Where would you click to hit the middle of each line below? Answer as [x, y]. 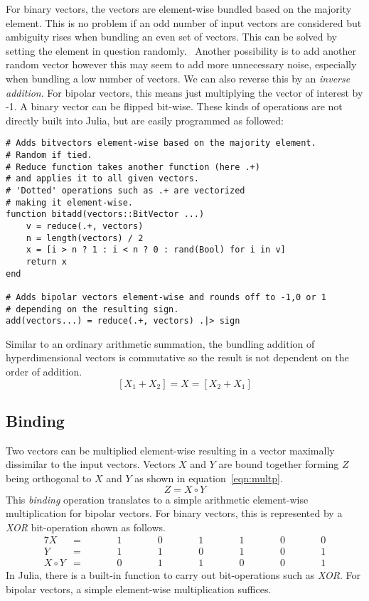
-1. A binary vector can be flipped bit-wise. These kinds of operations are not [174, 106]
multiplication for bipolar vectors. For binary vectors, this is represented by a [174, 513]
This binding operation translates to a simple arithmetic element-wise [157, 499]
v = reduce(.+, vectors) [85, 226]
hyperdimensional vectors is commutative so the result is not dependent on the [177, 357]
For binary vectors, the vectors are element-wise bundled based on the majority [179, 9]
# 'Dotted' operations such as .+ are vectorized [125, 190]
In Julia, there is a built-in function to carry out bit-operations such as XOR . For [183, 575]
